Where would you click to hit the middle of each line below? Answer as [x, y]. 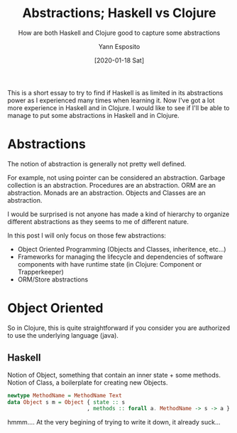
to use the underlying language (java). [63, 335]
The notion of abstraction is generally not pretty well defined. [97, 164]
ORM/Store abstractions [53, 279]
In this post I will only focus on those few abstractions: [87, 235]
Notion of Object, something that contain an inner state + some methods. [114, 375]
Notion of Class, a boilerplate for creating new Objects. [88, 383]
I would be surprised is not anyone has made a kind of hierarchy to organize [118, 214]
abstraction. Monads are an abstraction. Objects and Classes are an [106, 193]
